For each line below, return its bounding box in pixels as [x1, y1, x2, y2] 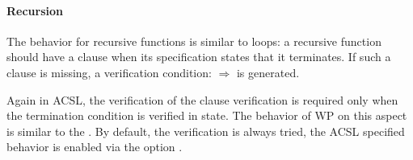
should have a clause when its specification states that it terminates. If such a [6, 48, 391, 65]
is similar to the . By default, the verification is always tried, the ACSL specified [6, 122, 405, 139]
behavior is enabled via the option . [6, 138, 183, 155]
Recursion [6, 2, 64, 18]
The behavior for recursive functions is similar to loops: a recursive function [6, 32, 381, 49]
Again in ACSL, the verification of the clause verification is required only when [6, 91, 398, 108]
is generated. [236, 64, 300, 80]
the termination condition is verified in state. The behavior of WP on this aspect [6, 107, 407, 124]
